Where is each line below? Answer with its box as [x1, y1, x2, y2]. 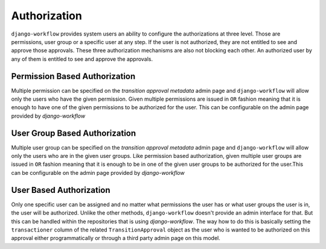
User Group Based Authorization [11, 128, 136, 138]
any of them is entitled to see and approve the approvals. [11, 55, 153, 63]
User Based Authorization [11, 184, 111, 195]
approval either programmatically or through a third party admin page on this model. [11, 235, 220, 242]
